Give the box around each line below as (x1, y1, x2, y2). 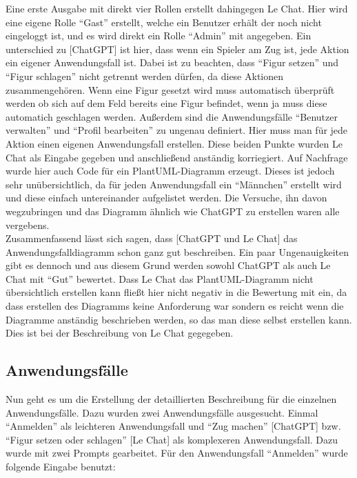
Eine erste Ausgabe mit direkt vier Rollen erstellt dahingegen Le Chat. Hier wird (6, 1, 348, 15)
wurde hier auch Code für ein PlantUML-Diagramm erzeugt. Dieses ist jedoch (6, 163, 335, 178)
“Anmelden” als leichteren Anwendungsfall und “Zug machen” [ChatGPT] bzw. (6, 419, 341, 433)
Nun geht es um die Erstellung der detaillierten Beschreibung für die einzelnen (6, 392, 337, 406)
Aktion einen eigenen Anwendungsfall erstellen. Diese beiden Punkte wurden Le (6, 136, 343, 150)
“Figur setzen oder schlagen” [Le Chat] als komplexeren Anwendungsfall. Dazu (6, 432, 338, 446)
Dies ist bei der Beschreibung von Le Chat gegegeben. (6, 326, 234, 340)
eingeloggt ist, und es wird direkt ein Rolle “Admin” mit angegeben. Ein (6, 28, 312, 43)
